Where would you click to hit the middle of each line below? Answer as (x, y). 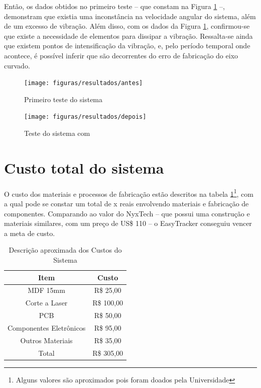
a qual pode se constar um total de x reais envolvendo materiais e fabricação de (126, 204)
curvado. (17, 65)
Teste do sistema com (57, 133)
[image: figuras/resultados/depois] (85, 117)
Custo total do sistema (84, 167)
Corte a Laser (46, 303)
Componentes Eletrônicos (47, 327)
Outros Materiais (46, 340)
